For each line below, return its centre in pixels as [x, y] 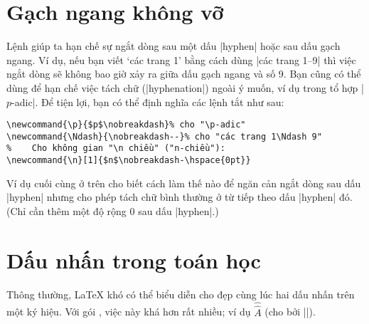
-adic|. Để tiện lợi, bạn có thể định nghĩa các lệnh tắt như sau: [148, 101]
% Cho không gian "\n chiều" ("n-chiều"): [116, 148]
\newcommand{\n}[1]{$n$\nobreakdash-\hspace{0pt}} [129, 161]
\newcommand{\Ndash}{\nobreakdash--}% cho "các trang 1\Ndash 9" [164, 136]
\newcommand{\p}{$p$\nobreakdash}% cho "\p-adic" [126, 125]
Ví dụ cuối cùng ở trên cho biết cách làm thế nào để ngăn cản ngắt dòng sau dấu [184, 183]
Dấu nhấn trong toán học [134, 260]
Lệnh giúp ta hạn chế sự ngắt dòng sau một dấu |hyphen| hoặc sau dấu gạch [173, 46]
